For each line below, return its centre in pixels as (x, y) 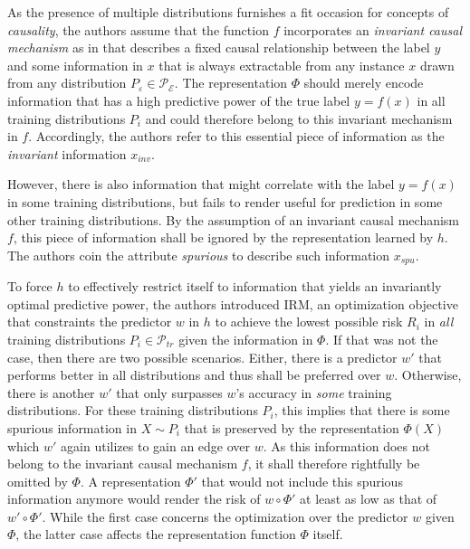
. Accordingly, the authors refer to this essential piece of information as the (236, 136)
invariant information (67, 153)
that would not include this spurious (302, 481)
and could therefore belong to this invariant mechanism (299, 118)
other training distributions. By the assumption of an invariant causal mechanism (234, 219)
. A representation (130, 481)
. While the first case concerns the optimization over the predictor (225, 516)
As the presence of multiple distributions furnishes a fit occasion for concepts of (228, 12)
